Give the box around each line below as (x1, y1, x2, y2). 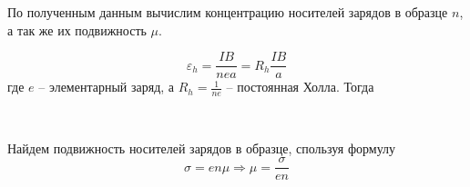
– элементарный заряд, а (38, 77, 175, 96)
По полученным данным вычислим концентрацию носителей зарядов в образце (7, 3, 448, 21)
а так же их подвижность (7, 20, 147, 39)
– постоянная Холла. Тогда (226, 77, 374, 96)
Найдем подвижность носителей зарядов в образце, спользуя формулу (7, 138, 396, 157)
